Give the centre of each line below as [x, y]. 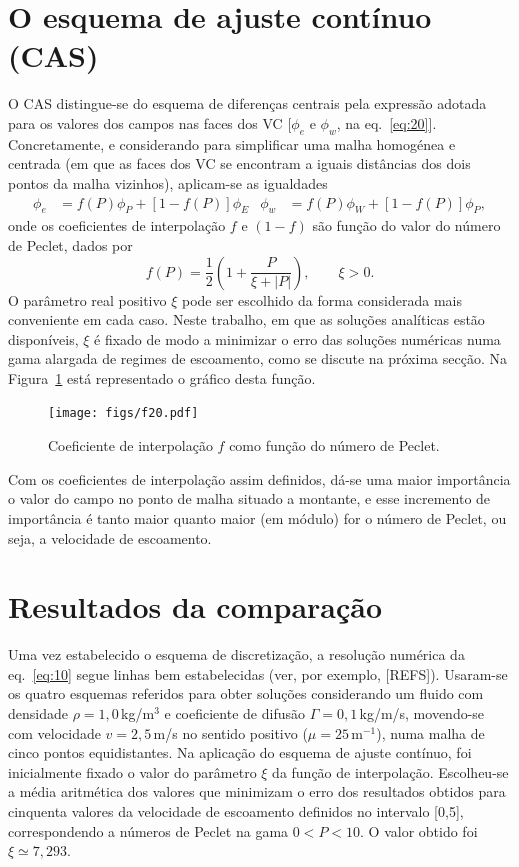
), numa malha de [430, 732]
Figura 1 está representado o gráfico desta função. [162, 377]
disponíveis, [43, 338]
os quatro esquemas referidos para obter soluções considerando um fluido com [246, 693]
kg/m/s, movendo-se [422, 713]
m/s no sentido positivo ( [230, 732]
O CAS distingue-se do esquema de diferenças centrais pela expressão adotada [247, 103]
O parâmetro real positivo [87, 299]
